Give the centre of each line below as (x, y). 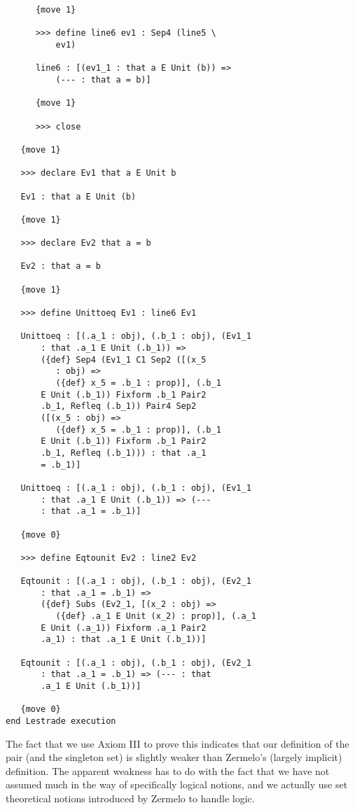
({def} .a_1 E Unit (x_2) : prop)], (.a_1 (156, 616)
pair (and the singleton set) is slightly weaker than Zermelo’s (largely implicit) (174, 757)
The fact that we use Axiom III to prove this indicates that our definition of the (177, 743)
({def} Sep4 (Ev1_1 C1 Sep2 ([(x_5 (124, 359)
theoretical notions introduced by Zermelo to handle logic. (130, 798)
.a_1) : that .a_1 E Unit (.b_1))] (124, 640)
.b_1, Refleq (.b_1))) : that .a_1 (124, 453)
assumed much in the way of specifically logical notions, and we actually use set (177, 784)
